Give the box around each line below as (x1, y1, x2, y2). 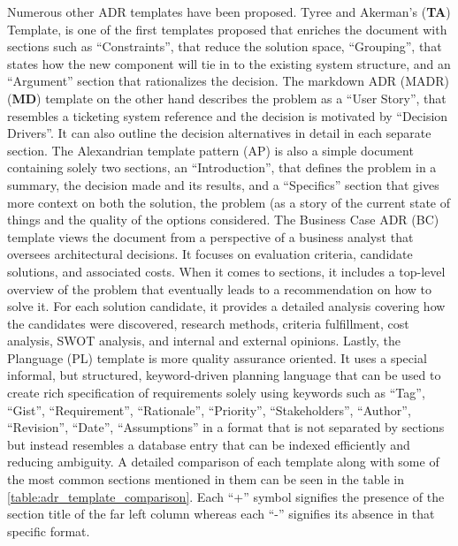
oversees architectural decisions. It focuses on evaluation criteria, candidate (7, 245, 413, 263)
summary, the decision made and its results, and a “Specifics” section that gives (7, 175, 439, 193)
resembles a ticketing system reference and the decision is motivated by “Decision (7, 106, 448, 125)
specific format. (7, 521, 90, 540)
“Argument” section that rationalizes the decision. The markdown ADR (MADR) (7, 72, 450, 90)
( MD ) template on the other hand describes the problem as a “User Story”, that (7, 88, 447, 107)
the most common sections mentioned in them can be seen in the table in (7, 470, 405, 489)
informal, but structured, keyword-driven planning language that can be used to (7, 366, 441, 384)
